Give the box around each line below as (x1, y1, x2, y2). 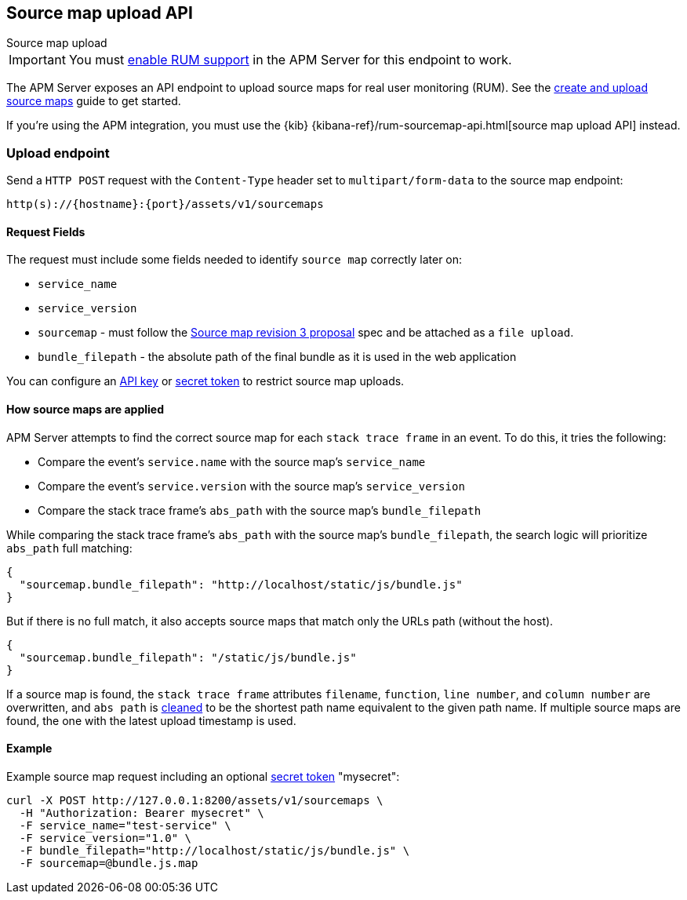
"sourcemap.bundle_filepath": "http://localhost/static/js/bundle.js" (19, 578, 463, 591)
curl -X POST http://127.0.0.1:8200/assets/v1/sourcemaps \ (6, 793, 383, 807)
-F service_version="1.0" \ (19, 831, 192, 844)
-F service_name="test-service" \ (19, 818, 231, 832)
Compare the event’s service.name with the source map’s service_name (38, 454, 426, 468)
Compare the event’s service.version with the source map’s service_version (38, 479, 465, 493)
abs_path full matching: (6, 541, 133, 555)
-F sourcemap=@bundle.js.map (19, 856, 198, 869)
